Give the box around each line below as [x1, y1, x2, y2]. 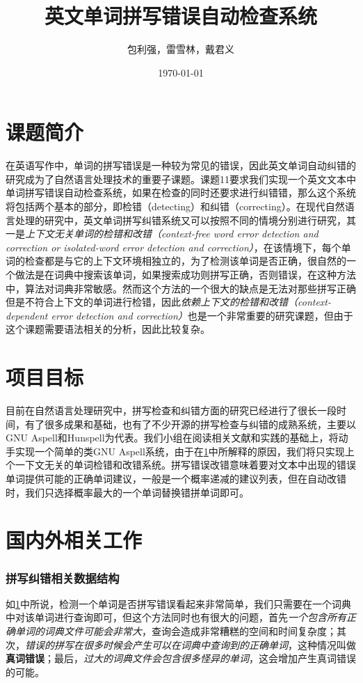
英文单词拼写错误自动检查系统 [44, 1, 317, 30]
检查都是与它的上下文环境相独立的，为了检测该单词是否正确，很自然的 [24, 253, 346, 268]
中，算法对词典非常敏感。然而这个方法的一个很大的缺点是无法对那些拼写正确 [6, 281, 356, 295]
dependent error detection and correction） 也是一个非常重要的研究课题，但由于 [6, 308, 353, 322]
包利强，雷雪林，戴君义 [127, 42, 234, 56]
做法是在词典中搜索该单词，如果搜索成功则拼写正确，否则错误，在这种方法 [15, 267, 356, 281]
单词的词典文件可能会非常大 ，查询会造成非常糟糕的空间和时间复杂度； [15, 624, 337, 638]
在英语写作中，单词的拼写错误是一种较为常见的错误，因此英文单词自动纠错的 [6, 158, 356, 173]
